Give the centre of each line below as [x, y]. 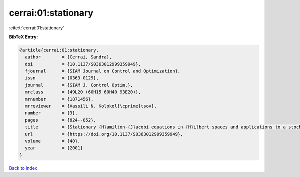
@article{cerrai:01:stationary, [59, 50]
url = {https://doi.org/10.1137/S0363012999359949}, [104, 134]
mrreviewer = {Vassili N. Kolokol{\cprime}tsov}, [91, 106]
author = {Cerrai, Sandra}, [69, 57]
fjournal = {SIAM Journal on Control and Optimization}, [103, 71]
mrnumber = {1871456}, [59, 99]
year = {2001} [54, 148]
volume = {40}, [53, 141]
